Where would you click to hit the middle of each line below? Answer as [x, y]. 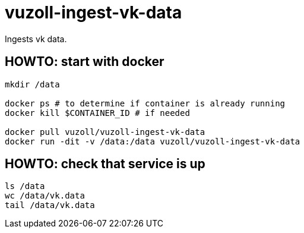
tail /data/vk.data [50, 205]
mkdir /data [32, 84]
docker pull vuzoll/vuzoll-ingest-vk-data [105, 132]
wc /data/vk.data [45, 196]
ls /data [25, 186]
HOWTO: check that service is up [105, 164]
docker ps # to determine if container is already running [145, 103]
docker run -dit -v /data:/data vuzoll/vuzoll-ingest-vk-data [153, 141]
